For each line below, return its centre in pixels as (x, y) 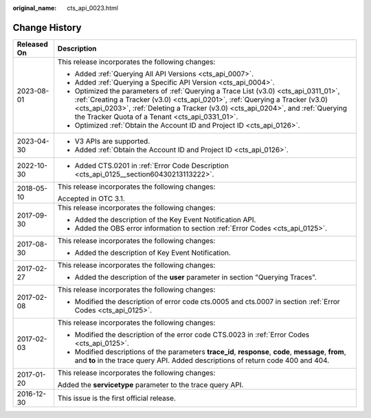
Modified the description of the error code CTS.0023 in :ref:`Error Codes (192, 334)
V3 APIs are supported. (112, 141)
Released (32, 44)
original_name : (35, 8)
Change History (47, 27)
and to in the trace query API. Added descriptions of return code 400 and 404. (202, 360)
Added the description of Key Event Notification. (153, 253)
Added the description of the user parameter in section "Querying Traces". (196, 277)
